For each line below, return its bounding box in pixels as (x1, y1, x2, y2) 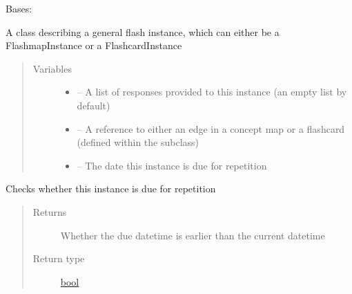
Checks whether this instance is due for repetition (6, 181, 216, 196)
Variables (32, 61, 72, 75)
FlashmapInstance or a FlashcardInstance (6, 38, 182, 53)
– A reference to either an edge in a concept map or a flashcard (77, 121, 345, 136)
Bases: (6, 1, 32, 15)
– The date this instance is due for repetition (77, 158, 267, 172)
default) (77, 98, 110, 112)
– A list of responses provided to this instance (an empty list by (77, 84, 347, 99)
